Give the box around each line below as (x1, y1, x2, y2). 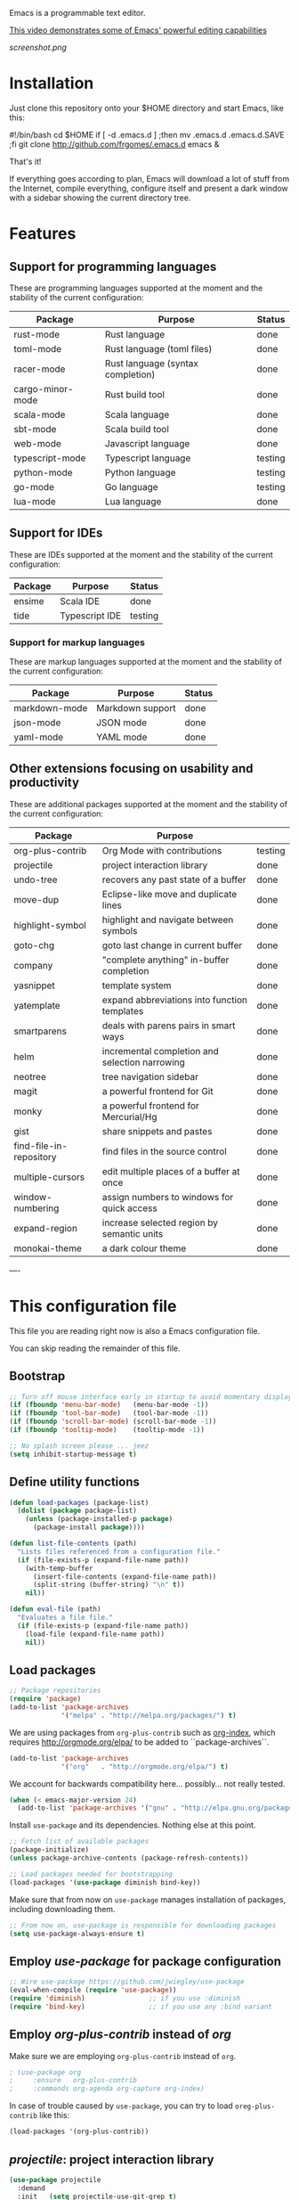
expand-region (13, 1222, 78, 1234)
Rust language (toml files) (104, 342, 213, 355)
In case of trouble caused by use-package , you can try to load (9, 2100, 233, 2111)
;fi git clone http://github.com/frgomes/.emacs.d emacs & (9, 138, 220, 150)
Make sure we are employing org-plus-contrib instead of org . (9, 2050, 237, 2061)
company (13, 959, 53, 971)
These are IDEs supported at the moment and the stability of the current (9, 549, 273, 560)
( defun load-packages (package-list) (9, 1498, 149, 1507)
